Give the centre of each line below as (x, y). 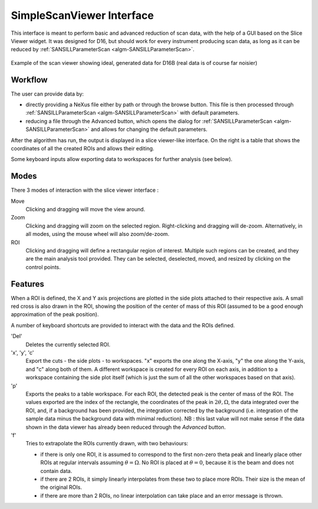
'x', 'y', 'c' (22, 353)
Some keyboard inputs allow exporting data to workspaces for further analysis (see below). (122, 159)
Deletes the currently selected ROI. (68, 344)
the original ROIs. (61, 487)
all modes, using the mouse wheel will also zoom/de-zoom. (97, 234)
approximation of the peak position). (55, 314)
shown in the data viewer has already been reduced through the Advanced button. (126, 427)
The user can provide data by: (47, 94)
